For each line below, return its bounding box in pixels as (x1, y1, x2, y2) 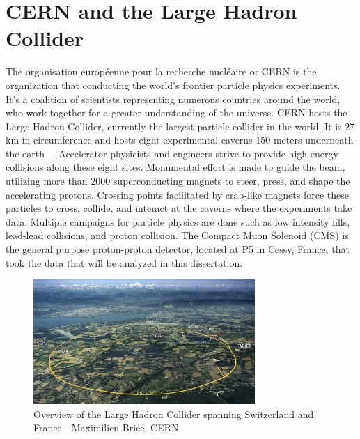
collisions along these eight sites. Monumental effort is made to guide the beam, (6, 160, 345, 174)
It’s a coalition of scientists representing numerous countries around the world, (6, 91, 341, 106)
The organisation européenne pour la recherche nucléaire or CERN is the (6, 64, 317, 79)
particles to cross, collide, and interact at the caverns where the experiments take (6, 201, 352, 215)
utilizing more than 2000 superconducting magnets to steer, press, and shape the (6, 174, 350, 188)
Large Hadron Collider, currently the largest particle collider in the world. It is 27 (6, 118, 355, 133)
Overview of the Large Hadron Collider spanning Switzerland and (33, 406, 314, 421)
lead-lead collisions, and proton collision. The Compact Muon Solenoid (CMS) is (6, 228, 349, 242)
